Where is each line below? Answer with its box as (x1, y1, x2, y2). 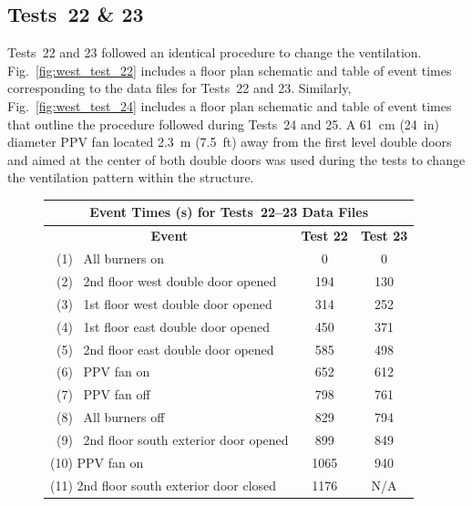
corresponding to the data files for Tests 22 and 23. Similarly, (7, 78, 352, 98)
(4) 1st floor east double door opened (56, 316, 270, 336)
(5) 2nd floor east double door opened (56, 339, 274, 358)
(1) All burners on (56, 249, 165, 268)
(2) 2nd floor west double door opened (56, 271, 277, 290)
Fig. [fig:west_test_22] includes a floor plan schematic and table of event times (7, 60, 452, 79)
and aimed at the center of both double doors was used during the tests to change (7, 150, 466, 169)
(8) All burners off (56, 408, 165, 427)
